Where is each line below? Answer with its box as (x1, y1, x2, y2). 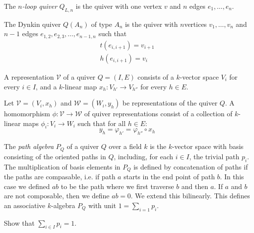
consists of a (138, 71, 174, 82)
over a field (109, 141, 142, 151)
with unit (88, 200, 116, 210)
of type (91, 19, 112, 29)
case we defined (4, 181, 50, 191)
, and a (36, 81, 57, 91)
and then (181, 181, 208, 191)
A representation (4, 71, 54, 82)
